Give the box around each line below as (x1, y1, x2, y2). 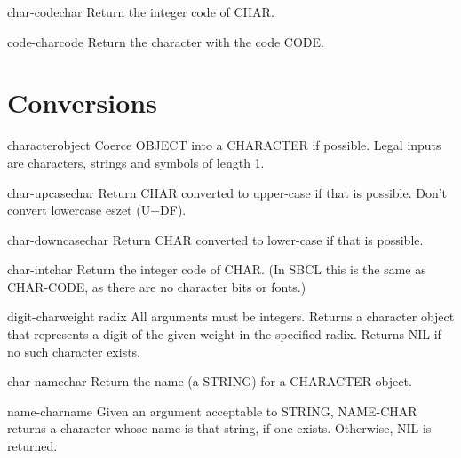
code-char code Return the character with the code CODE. (7, 32, 324, 51)
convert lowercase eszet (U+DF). (7, 201, 187, 219)
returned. (7, 437, 58, 455)
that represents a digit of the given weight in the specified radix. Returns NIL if (7, 325, 441, 343)
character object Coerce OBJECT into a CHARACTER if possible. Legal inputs (7, 136, 441, 154)
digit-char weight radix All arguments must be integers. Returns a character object (7, 307, 455, 326)
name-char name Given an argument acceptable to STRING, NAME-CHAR (7, 401, 417, 420)
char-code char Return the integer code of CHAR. (7, 3, 274, 20)
